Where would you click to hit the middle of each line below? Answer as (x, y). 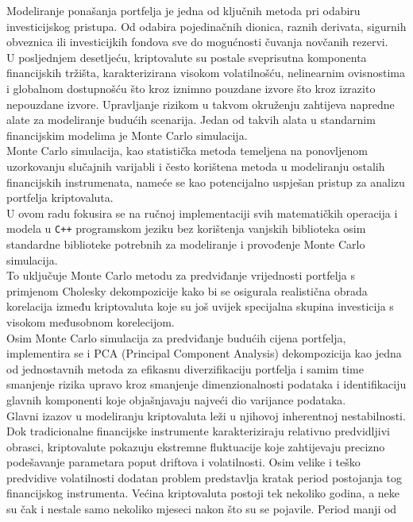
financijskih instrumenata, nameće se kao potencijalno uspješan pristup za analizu (206, 182)
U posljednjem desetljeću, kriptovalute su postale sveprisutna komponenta (187, 57)
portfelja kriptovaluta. (60, 197)
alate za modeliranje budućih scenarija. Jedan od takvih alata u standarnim (191, 120)
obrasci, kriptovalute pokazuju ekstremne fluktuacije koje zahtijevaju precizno (196, 446)
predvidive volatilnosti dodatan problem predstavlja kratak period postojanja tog (204, 477)
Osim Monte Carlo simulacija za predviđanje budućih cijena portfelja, (176, 337)
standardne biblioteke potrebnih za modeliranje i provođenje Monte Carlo (186, 244)
